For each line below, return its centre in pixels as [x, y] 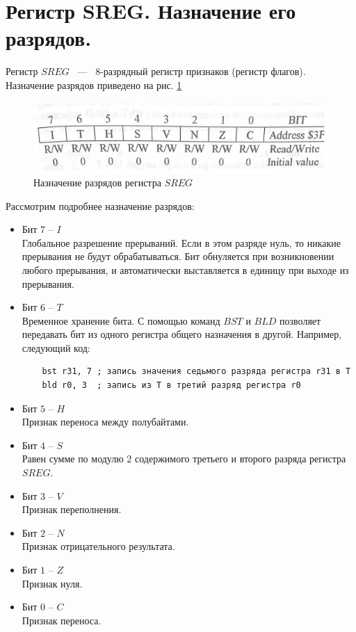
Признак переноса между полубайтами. [105, 422]
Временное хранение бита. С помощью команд [121, 320]
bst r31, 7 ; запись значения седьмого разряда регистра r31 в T [196, 372]
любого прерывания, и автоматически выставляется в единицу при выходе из [185, 269]
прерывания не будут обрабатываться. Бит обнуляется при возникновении [178, 256]
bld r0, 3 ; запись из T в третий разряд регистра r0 [171, 386]
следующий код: [56, 347]
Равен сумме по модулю [73, 459]
